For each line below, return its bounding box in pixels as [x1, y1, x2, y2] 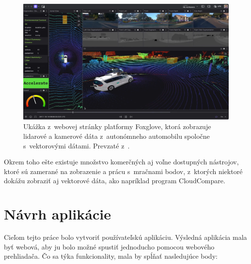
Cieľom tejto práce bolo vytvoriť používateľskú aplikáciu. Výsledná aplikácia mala [4, 232, 247, 242]
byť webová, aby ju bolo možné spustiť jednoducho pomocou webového [4, 241, 215, 251]
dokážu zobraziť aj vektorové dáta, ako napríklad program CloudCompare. [4, 176, 225, 186]
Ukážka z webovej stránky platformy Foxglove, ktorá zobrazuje [23, 121, 211, 132]
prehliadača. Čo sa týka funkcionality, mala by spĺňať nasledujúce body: [4, 251, 218, 261]
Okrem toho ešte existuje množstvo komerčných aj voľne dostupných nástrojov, [4, 157, 239, 167]
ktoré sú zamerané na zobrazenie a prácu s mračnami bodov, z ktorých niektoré [4, 166, 243, 176]
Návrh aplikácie [4, 204, 111, 224]
